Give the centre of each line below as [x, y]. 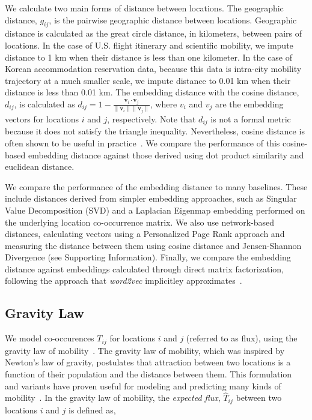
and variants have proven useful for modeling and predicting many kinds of [143, 385]
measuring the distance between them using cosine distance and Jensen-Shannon [153, 245]
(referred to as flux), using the [242, 338]
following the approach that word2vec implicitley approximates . [124, 280]
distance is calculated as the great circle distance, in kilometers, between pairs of [154, 33]
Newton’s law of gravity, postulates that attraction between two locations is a [148, 362]
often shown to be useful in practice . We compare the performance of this [142, 142]
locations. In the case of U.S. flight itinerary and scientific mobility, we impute [149, 45]
